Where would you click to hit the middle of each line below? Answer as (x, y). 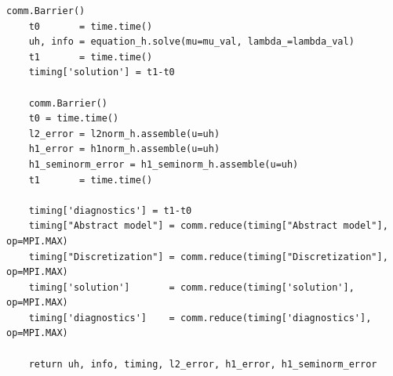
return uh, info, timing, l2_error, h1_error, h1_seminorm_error (203, 364)
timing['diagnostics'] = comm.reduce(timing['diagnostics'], (200, 318)
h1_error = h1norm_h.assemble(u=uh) (124, 149)
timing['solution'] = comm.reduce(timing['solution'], (191, 287)
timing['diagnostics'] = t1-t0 (110, 210)
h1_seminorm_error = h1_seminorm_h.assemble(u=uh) (164, 164)
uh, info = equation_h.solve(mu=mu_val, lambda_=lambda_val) (191, 42)
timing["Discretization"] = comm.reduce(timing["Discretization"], (208, 257)
